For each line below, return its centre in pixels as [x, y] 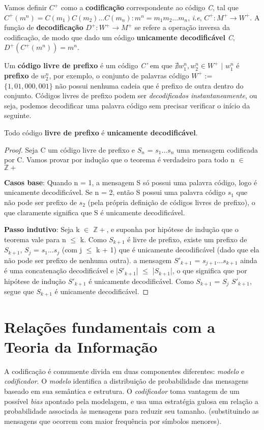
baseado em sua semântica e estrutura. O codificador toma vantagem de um [122, 391]
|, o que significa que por [209, 270]
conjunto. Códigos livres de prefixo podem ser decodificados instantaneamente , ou [131, 95]
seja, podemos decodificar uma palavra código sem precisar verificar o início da [127, 105]
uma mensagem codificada [217, 149]
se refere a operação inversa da [182, 27]
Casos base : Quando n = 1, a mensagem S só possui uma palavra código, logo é [131, 182]
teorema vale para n [35, 239]
